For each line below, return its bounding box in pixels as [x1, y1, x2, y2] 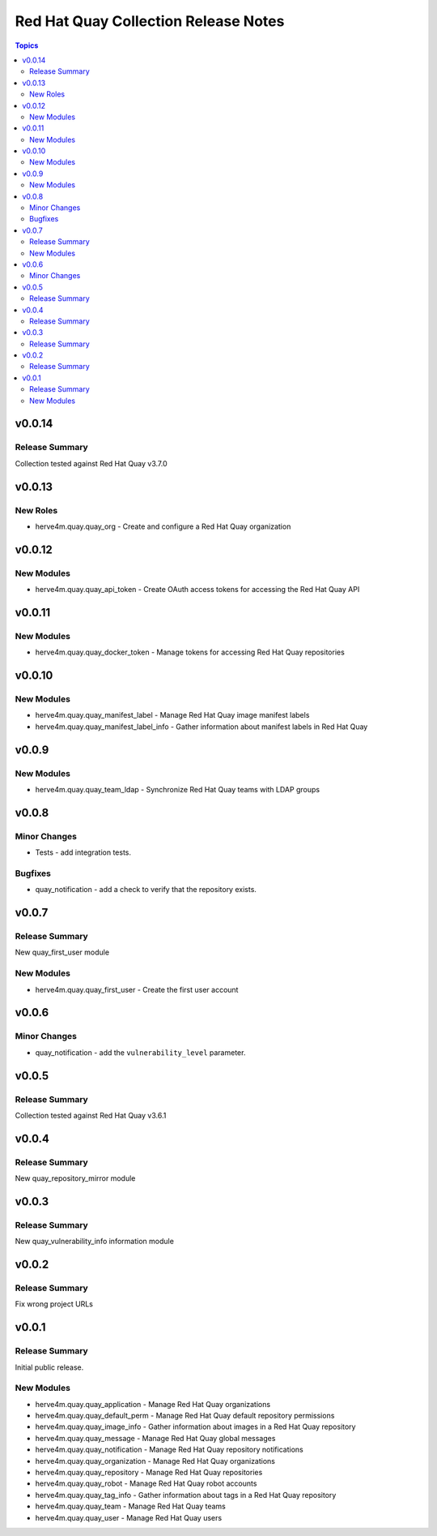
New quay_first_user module [15, 947, 109, 957]
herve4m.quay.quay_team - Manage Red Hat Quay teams [35, 1501, 226, 1512]
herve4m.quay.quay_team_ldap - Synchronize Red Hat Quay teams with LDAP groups [35, 784, 320, 794]
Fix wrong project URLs [15, 1299, 93, 1309]
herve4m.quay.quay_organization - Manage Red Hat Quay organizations [35, 1456, 275, 1465]
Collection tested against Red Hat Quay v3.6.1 [15, 1110, 167, 1120]
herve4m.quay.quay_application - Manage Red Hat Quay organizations [35, 1399, 271, 1409]
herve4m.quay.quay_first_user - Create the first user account [35, 985, 239, 994]
